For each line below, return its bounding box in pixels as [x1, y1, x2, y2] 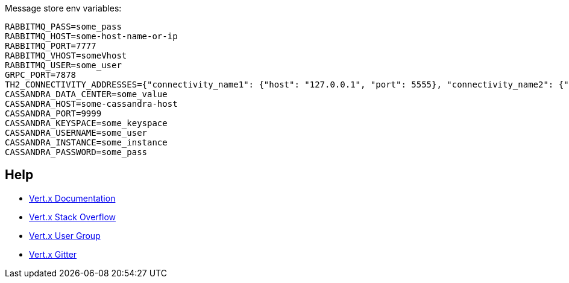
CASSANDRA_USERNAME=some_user [5, 128, 148, 138]
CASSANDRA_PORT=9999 [5, 109, 102, 118]
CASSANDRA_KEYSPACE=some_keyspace [5, 118, 168, 128]
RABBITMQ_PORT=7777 [5, 41, 96, 51]
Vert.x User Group [29, 230, 101, 241]
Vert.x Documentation [29, 192, 116, 203]
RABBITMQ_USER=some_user [5, 60, 122, 70]
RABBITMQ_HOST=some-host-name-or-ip [5, 31, 178, 41]
